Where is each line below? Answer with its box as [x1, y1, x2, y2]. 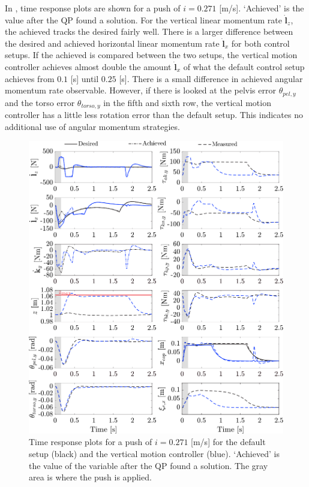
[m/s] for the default [191, 435, 266, 448]
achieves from [5, 72, 55, 84]
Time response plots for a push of [29, 435, 152, 448]
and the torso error [5, 96, 75, 108]
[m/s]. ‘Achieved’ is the [219, 2, 304, 14]
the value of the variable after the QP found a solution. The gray [29, 459, 268, 471]
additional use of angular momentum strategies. [5, 120, 180, 132]
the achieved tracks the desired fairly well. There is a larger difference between [5, 25, 293, 38]
